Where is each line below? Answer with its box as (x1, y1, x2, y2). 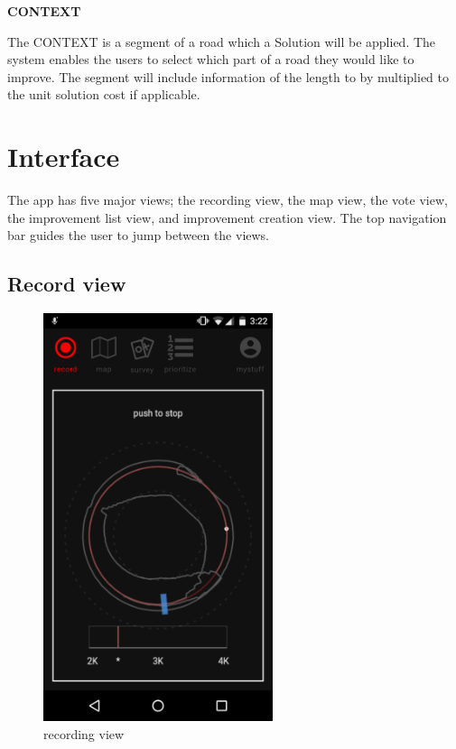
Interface (7, 138, 120, 175)
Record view (7, 270, 126, 298)
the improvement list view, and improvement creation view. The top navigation (7, 208, 447, 227)
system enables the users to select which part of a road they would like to (7, 50, 414, 69)
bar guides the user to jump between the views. (7, 226, 270, 245)
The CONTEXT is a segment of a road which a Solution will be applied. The (7, 32, 436, 51)
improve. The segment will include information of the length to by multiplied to (7, 67, 450, 86)
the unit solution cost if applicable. (7, 85, 200, 104)
